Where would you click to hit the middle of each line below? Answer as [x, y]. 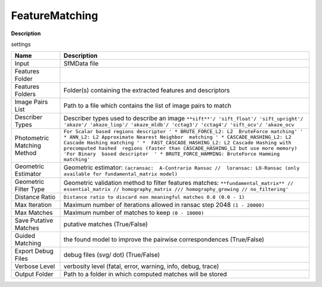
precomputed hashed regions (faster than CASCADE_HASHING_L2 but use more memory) [180, 148]
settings [21, 44]
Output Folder [34, 274]
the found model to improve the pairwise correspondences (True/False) [164, 240]
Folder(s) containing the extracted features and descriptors [147, 91]
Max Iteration [33, 205]
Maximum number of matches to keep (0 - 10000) [134, 213]
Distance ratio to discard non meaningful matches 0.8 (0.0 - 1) [154, 197]
